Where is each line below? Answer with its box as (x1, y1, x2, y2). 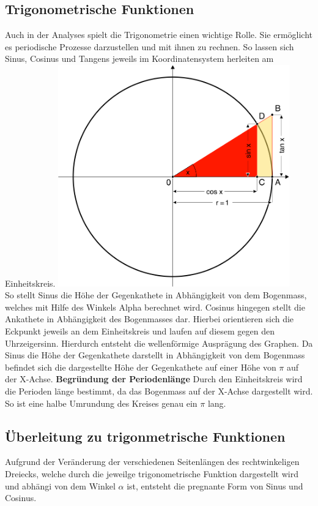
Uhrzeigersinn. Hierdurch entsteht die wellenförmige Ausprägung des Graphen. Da (5, 336, 313, 349)
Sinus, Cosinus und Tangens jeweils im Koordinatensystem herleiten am (5, 52, 274, 65)
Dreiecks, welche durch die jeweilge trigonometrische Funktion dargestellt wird (5, 467, 298, 480)
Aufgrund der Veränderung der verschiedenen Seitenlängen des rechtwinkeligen (5, 455, 300, 468)
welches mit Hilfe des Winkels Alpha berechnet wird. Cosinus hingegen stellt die (5, 300, 305, 313)
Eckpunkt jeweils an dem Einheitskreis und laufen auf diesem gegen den (5, 325, 275, 338)
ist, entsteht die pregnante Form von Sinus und (127, 479, 303, 492)
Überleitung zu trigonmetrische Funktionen (5, 426, 286, 445)
